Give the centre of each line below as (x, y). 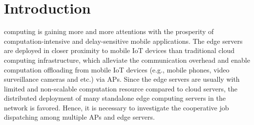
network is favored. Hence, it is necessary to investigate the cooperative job (116, 107)
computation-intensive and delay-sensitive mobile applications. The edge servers (123, 41)
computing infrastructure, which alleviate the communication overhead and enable (127, 60)
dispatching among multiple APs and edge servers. (79, 117)
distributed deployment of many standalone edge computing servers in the (115, 98)
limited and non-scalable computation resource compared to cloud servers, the (121, 88)
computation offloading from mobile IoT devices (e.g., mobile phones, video (117, 69)
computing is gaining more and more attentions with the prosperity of (109, 31)
